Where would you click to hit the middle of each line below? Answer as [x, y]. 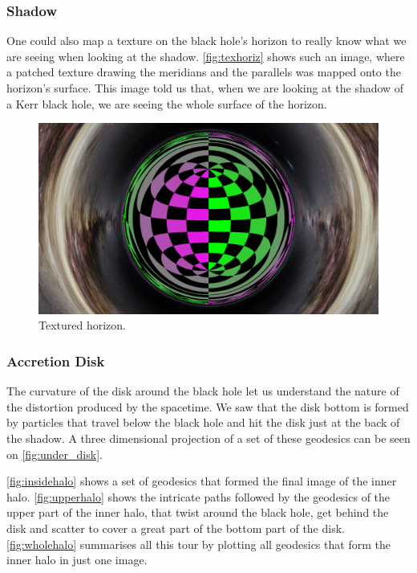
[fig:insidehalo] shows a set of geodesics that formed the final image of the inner [202, 481]
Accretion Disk [56, 360]
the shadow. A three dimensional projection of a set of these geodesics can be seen [208, 438]
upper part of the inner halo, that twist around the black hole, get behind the [198, 512]
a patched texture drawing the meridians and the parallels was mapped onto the [204, 72]
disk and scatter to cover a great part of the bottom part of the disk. [176, 528]
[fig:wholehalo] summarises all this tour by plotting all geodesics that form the [198, 544]
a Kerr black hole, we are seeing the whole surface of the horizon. [167, 103]
